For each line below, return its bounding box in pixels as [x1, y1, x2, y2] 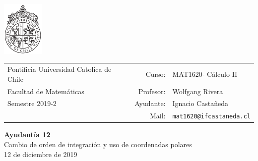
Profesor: [138, 86, 166, 96]
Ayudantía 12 [4, 129, 51, 140]
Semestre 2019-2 [7, 98, 57, 108]
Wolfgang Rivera [172, 86, 223, 96]
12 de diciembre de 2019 [4, 149, 77, 159]
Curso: [145, 68, 166, 79]
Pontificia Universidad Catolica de [7, 64, 112, 74]
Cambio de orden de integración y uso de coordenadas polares [4, 139, 192, 150]
